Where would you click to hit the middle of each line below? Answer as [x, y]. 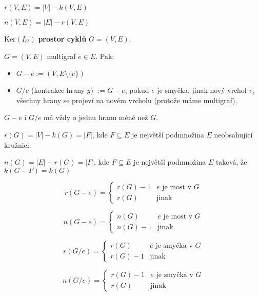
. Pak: [105, 56]
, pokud [137, 90]
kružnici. [18, 144]
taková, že [231, 162]
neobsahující [233, 134]
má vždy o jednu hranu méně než [96, 117]
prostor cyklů [62, 38]
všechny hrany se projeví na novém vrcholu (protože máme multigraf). [127, 100]
